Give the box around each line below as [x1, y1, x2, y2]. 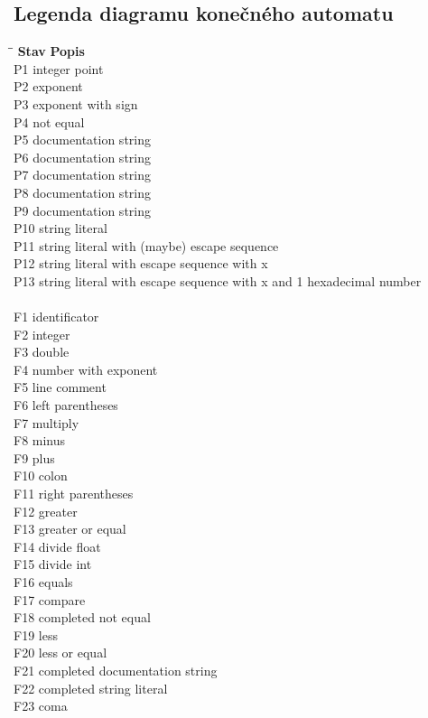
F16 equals [14, 573, 73, 592]
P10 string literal [14, 219, 107, 238]
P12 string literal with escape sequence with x [14, 254, 268, 273]
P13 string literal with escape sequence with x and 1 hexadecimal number [14, 271, 422, 290]
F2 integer [14, 324, 70, 343]
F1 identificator [14, 307, 99, 326]
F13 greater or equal [14, 519, 126, 538]
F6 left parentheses [14, 396, 118, 415]
